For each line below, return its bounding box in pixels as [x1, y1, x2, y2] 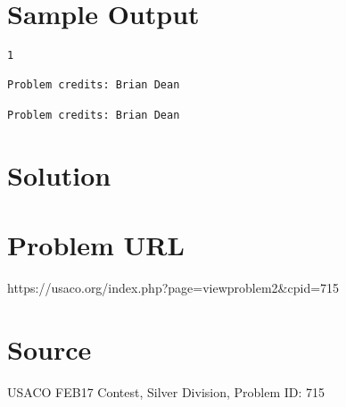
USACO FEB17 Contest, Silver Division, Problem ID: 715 [7, 382, 325, 401]
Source [7, 330, 92, 367]
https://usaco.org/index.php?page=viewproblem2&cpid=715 [7, 278, 340, 296]
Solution [7, 156, 111, 193]
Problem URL [7, 226, 185, 262]
